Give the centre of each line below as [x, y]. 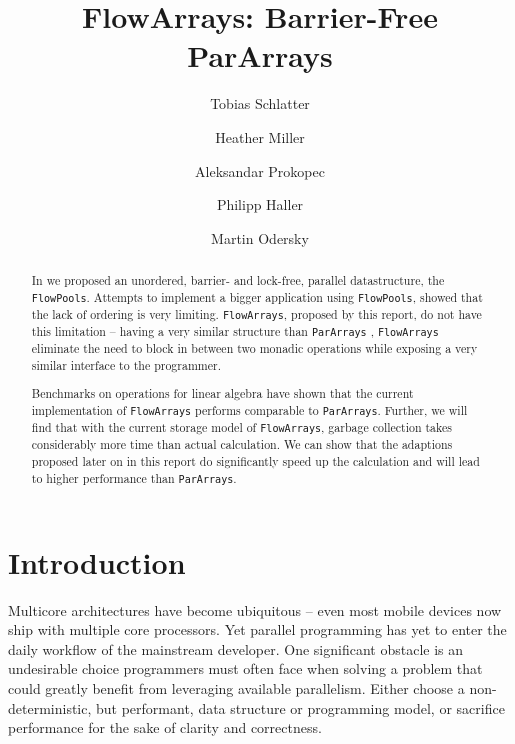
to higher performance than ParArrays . [134, 477]
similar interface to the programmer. [126, 364]
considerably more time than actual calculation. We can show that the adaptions [242, 444]
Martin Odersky [260, 237]
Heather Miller [260, 136]
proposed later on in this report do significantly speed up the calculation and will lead [255, 460]
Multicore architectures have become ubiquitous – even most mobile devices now [255, 609]
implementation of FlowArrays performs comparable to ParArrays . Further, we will [249, 410]
